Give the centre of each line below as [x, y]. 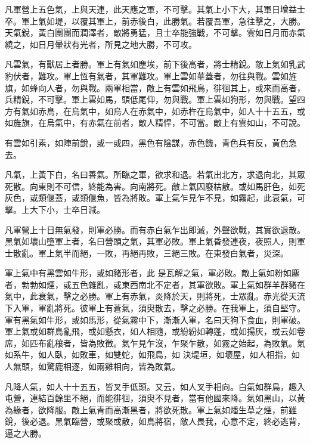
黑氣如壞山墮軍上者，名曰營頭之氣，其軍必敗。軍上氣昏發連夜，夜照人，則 [151, 241]
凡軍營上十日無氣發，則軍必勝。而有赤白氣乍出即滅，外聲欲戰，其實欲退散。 [155, 229]
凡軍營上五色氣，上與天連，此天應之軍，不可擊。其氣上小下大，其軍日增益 [151, 9]
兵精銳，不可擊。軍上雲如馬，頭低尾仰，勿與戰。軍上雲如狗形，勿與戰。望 [151, 99]
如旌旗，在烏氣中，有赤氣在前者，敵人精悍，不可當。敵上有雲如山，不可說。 [155, 123]
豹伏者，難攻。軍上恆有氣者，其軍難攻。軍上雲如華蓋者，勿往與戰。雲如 [147, 75]
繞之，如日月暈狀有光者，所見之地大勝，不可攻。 [101, 44]
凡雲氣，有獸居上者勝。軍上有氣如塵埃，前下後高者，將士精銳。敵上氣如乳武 [155, 64]
